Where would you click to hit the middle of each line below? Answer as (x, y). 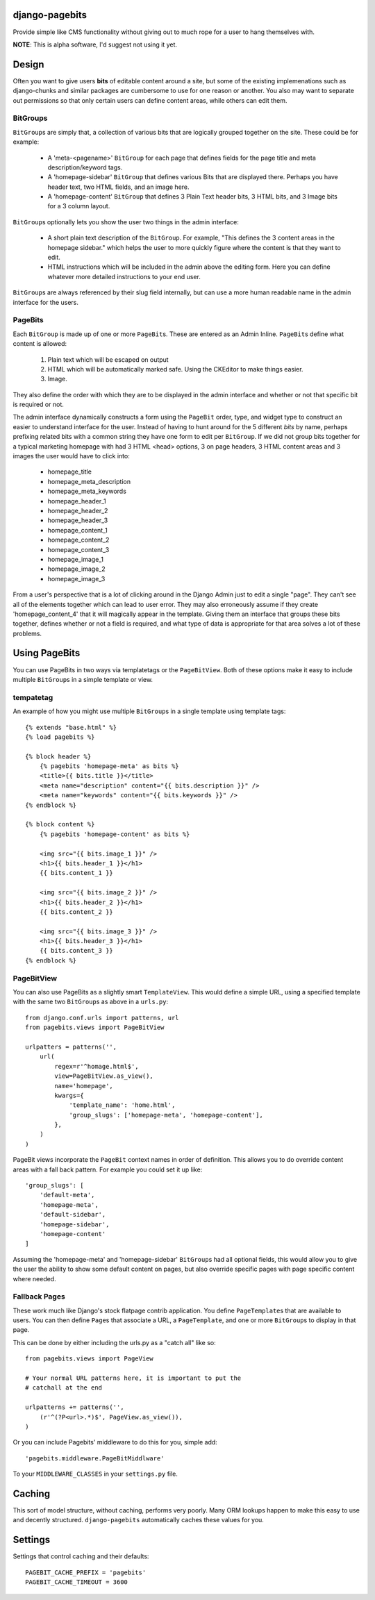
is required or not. (38, 405)
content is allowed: (40, 344)
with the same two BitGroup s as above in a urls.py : (91, 1002)
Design (28, 64)
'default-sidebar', (73, 1215)
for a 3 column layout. (79, 206)
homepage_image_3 (76, 578)
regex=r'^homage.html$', (97, 1066)
